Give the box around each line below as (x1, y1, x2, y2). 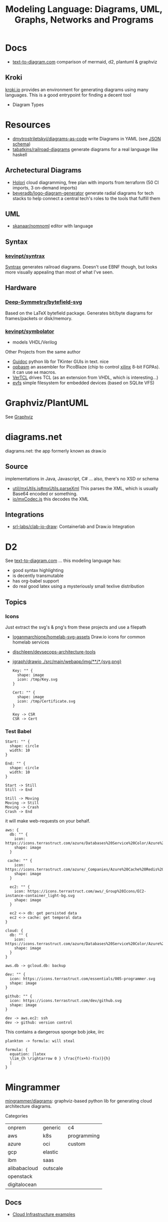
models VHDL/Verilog (12, 339, 57, 345)
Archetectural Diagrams (5, 166, 81, 174)
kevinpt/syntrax (5, 252, 45, 259)
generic (42, 1124, 61, 1131)
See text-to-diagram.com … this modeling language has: (5, 557, 121, 563)
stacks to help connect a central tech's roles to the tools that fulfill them (12, 195, 160, 201)
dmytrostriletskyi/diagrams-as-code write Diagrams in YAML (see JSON (12, 135, 161, 141)
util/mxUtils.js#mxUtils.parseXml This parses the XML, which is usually (12, 485, 158, 491)
